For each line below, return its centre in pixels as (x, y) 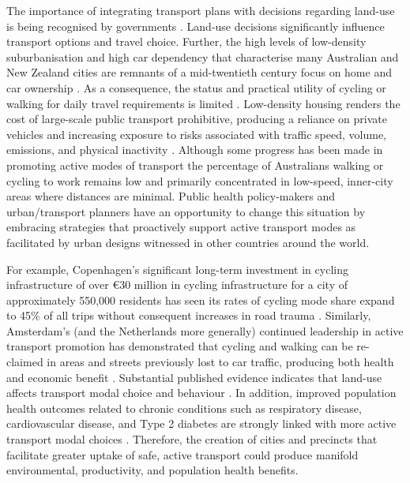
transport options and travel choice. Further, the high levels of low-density (186, 41)
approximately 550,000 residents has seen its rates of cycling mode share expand (201, 300)
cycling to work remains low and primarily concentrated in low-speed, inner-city (200, 180)
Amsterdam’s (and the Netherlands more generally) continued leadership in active (205, 330)
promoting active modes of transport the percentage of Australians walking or (195, 165)
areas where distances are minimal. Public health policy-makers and (171, 196)
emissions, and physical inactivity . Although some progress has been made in (195, 150)
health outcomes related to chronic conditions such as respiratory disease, (184, 408)
